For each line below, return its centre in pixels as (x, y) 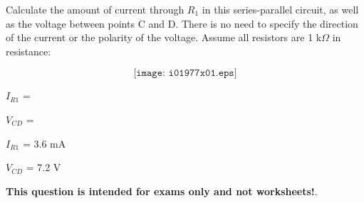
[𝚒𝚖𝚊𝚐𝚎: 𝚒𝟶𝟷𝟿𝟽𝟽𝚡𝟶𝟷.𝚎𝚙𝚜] (185, 73)
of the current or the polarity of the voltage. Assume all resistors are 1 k (164, 37)
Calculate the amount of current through (95, 9)
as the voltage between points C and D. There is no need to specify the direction (182, 23)
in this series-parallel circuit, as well (280, 9)
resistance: (28, 51)
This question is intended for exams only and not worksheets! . (162, 191)
